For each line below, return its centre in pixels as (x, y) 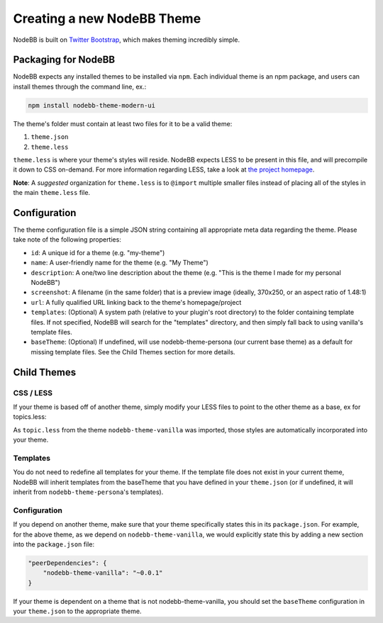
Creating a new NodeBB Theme (107, 18)
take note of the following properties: (67, 240)
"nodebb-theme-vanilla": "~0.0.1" (103, 573)
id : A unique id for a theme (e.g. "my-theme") (98, 252)
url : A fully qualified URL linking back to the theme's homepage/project (136, 302)
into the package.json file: (54, 544)
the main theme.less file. (52, 193)
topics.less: (30, 417)
